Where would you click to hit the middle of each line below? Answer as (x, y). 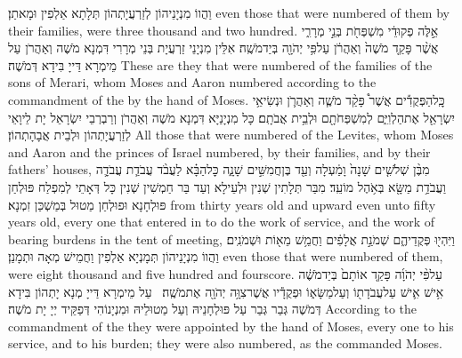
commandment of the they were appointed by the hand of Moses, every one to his (231, 326)
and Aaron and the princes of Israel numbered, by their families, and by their (219, 151)
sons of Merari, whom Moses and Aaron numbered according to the (192, 82)
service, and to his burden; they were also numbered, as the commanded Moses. (225, 343)
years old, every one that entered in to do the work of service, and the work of (222, 222)
